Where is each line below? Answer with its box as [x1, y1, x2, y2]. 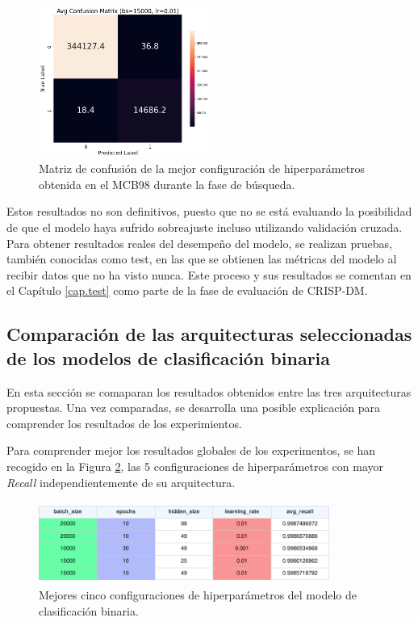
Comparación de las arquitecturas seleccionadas [6, 322, 412, 347]
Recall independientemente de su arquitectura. [6, 473, 236, 490]
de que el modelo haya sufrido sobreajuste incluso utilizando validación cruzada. [6, 218, 403, 235]
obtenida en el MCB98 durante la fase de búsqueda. [39, 175, 295, 192]
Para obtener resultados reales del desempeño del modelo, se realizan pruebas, [6, 234, 393, 251]
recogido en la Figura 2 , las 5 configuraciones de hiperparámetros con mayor [6, 457, 383, 474]
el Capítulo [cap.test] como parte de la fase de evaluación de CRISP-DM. [6, 282, 368, 299]
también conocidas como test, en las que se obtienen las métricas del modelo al [6, 250, 397, 267]
